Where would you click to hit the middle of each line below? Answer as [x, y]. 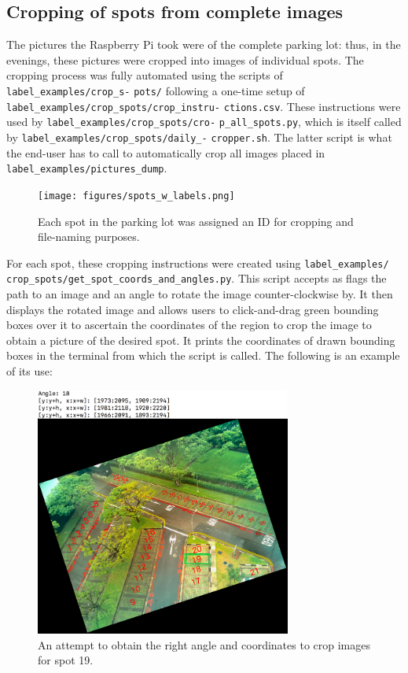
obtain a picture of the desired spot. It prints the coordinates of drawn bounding [201, 340]
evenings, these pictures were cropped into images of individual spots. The [185, 59]
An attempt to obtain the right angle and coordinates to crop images [204, 644]
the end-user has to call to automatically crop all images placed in [166, 152]
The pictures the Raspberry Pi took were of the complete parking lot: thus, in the [204, 44]
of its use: [29, 370]
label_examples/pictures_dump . [87, 168]
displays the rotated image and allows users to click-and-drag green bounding [193, 309]
